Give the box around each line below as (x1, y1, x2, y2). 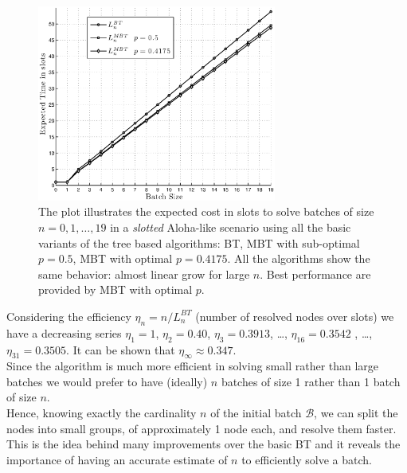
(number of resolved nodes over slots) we (195, 307, 394, 324)
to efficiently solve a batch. (241, 451, 372, 467)
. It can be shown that (66, 341, 175, 358)
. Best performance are (260, 265, 371, 282)
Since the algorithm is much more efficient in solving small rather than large (6, 358, 379, 374)
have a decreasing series (6, 324, 122, 341)
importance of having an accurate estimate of (6, 451, 228, 467)
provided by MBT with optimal (38, 281, 193, 298)
